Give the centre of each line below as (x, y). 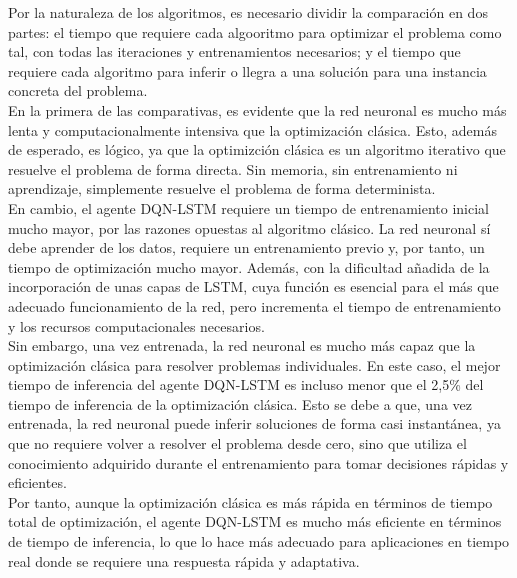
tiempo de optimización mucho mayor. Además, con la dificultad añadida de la (249, 266)
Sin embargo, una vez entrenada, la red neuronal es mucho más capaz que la (242, 345)
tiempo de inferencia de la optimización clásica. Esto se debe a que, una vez (240, 403)
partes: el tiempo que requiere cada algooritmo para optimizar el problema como (255, 31)
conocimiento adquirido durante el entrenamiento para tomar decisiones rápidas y (258, 462)
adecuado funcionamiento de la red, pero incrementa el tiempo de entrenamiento (254, 305)
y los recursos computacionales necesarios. (136, 325)
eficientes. (37, 482)
